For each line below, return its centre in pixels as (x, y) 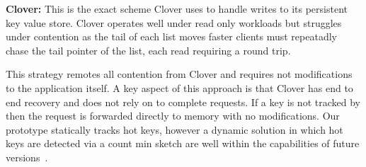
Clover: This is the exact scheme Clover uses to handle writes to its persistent (177, 8)
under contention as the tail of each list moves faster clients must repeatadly (171, 36)
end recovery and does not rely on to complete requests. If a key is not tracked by (183, 102)
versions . (27, 157)
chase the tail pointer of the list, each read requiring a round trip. (148, 50)
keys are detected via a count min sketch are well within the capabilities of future (183, 143)
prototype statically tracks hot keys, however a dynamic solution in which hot (175, 129)
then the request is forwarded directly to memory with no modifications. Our (173, 116)
